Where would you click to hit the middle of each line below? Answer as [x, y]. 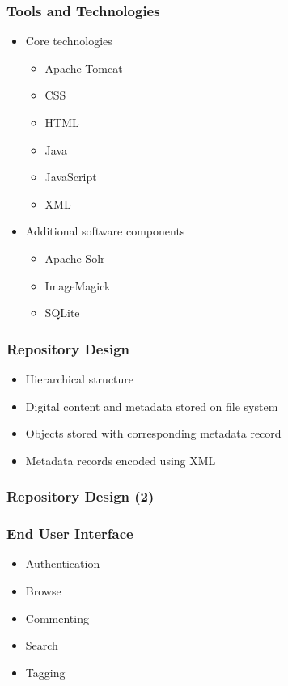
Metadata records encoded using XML [121, 460]
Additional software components [105, 231]
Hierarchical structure [80, 378]
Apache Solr [75, 258]
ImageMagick [78, 285]
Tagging [45, 672]
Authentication [63, 563]
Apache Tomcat [84, 68]
